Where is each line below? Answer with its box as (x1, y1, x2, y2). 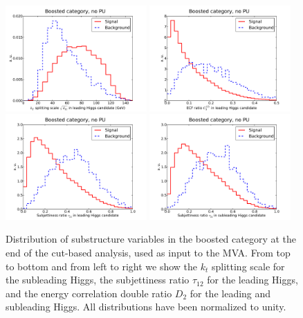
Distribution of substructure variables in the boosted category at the (6, 232, 297, 246)
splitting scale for (211, 259, 285, 273)
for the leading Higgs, (207, 272, 298, 287)
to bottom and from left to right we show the (6, 259, 198, 273)
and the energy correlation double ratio (6, 286, 172, 300)
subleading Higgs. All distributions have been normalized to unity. (6, 299, 286, 314)
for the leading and (190, 286, 271, 300)
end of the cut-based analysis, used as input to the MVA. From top (6, 245, 291, 260)
